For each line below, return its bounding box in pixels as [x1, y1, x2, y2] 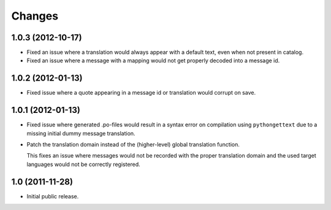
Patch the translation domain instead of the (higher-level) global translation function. [26, 141, 240, 148]
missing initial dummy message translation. [26, 129, 135, 137]
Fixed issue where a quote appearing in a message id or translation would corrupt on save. [26, 89, 256, 96]
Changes [11, 9, 58, 23]
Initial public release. [26, 192, 79, 200]
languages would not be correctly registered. [26, 161, 140, 168]
